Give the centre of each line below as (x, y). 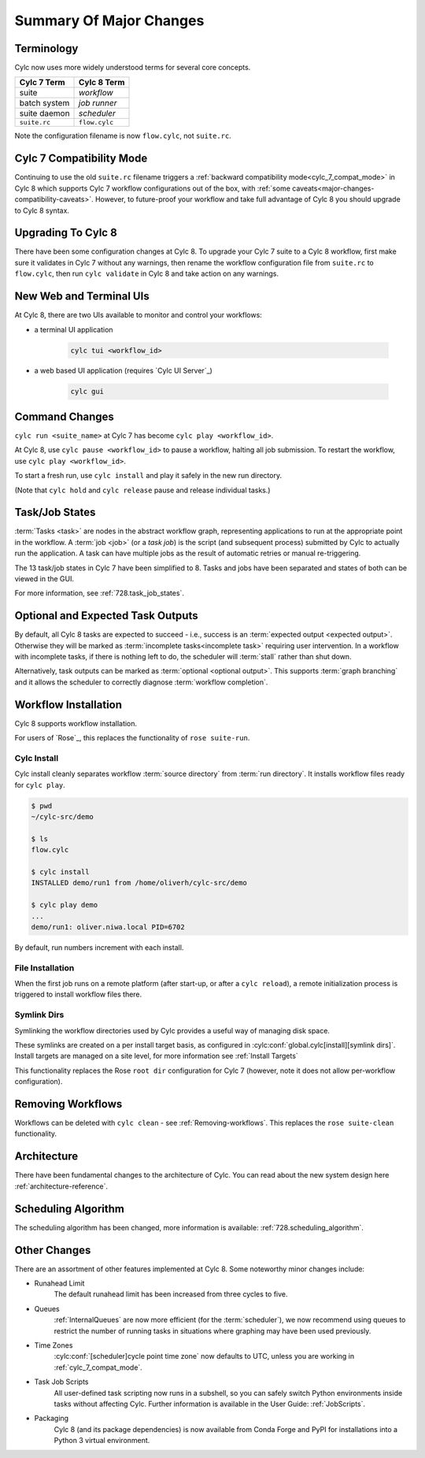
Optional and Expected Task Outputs (106, 616)
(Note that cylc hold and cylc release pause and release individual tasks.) (142, 490)
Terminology (46, 48)
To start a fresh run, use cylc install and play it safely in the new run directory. (148, 476)
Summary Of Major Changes (109, 20)
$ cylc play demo (65, 905)
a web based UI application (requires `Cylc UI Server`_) (123, 371)
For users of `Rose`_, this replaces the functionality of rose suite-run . (132, 738)
